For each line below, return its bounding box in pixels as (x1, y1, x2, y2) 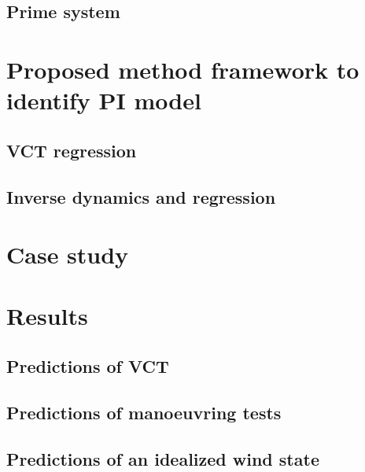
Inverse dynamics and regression (6, 184, 276, 208)
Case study (6, 238, 129, 271)
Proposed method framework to (6, 53, 359, 85)
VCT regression (6, 138, 137, 162)
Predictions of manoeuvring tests (6, 400, 282, 424)
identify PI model (6, 84, 201, 116)
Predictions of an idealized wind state (6, 446, 319, 470)
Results (6, 300, 88, 332)
